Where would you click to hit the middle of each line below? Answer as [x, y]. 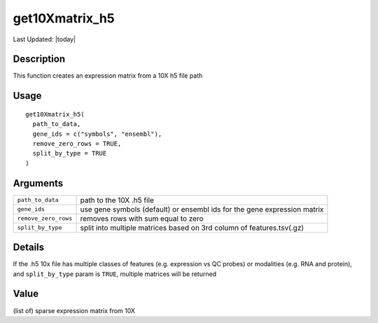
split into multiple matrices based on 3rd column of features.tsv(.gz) [192, 228]
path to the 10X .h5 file [117, 200]
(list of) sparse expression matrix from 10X [74, 310]
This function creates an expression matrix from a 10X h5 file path [108, 76]
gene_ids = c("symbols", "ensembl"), [97, 134]
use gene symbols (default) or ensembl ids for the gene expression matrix [202, 209]
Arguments [38, 183]
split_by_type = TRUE [70, 153]
